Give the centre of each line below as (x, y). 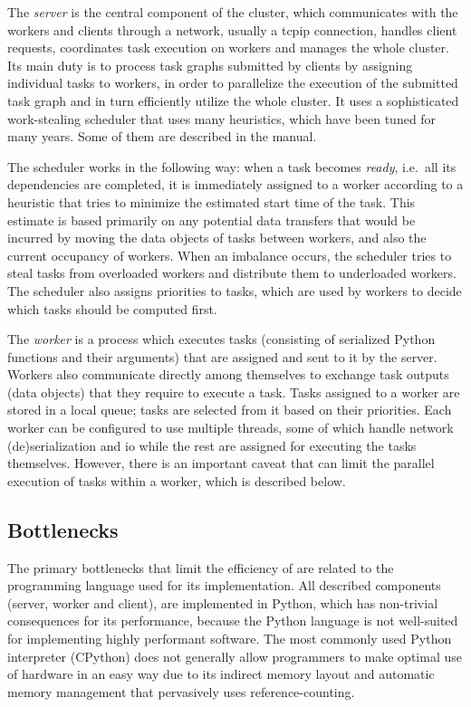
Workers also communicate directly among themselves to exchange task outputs (228, 374)
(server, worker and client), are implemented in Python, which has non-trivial (223, 602)
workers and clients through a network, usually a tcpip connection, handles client (232, 29)
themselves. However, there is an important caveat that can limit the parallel (221, 463)
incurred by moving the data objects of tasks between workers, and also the (217, 238)
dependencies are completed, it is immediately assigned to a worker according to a (235, 184)
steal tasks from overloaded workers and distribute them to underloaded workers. (232, 273)
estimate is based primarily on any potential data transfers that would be (211, 220)
